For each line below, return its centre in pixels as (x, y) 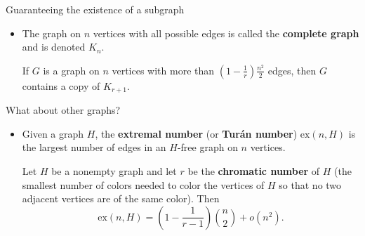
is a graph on (71, 70)
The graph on (52, 33)
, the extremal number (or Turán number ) (196, 133)
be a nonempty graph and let (114, 171)
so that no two (310, 184)
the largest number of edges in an (94, 147)
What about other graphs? (63, 110)
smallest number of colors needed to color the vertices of (143, 184)
